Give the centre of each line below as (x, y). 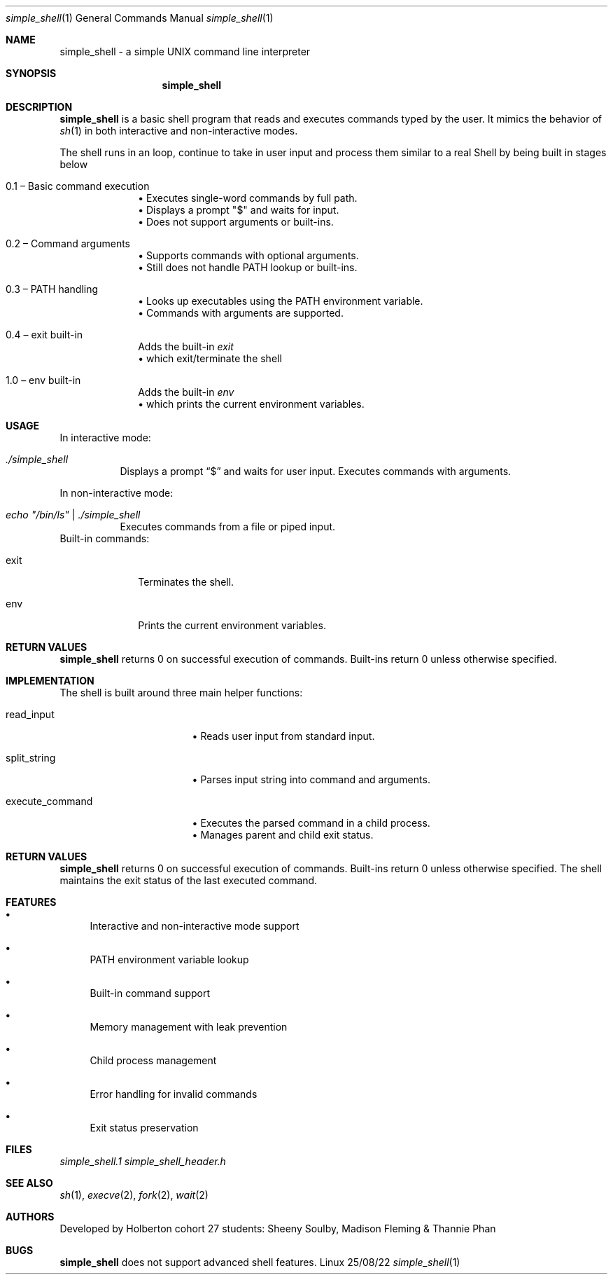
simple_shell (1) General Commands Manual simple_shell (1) (140, 18)
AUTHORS (30, 1217)
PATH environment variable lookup (169, 959)
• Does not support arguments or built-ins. (236, 222)
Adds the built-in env (186, 392)
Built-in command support (150, 993)
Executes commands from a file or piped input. (228, 527)
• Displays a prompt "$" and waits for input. (239, 210)
